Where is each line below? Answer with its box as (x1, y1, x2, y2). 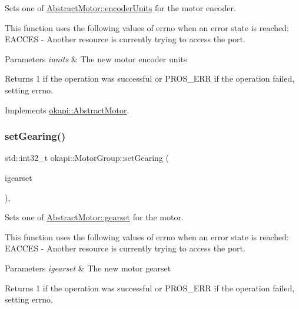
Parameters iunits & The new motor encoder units (5, 52, 187, 65)
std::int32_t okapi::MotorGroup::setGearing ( (5, 152, 169, 164)
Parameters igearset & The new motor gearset (5, 261, 171, 274)
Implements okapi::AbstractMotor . (5, 103, 129, 116)
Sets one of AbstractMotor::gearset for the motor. (5, 211, 184, 223)
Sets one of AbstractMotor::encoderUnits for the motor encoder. (5, 2, 236, 14)
